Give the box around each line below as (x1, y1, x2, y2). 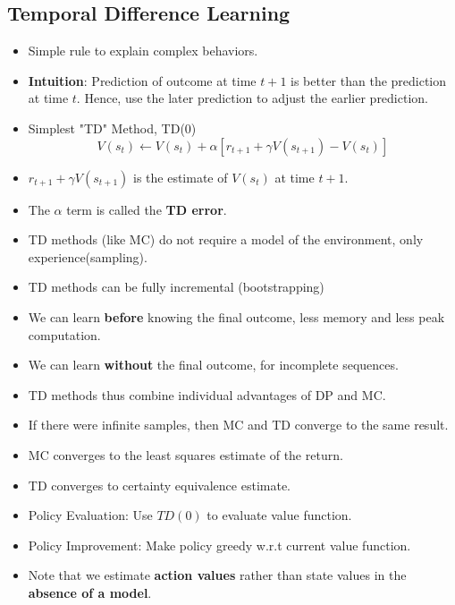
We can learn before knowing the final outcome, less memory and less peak (28, 307, 445, 326)
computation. (28, 325, 101, 344)
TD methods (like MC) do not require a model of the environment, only (28, 230, 424, 249)
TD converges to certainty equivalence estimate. (28, 475, 291, 494)
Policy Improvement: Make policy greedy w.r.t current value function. (28, 535, 411, 554)
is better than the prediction (291, 71, 447, 89)
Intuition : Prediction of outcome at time (28, 71, 257, 89)
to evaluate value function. (206, 506, 352, 524)
